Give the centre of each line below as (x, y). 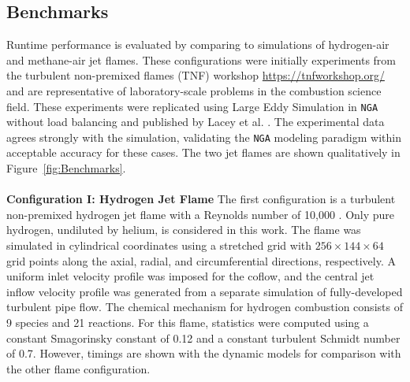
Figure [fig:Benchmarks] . (66, 168)
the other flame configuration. (78, 368)
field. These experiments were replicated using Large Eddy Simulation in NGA (192, 106)
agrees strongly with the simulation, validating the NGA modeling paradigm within (204, 137)
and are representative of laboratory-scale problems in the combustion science (194, 90)
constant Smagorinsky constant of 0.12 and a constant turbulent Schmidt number (203, 337)
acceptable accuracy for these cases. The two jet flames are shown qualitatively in (203, 152)
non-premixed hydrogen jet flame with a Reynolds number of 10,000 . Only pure (201, 214)
